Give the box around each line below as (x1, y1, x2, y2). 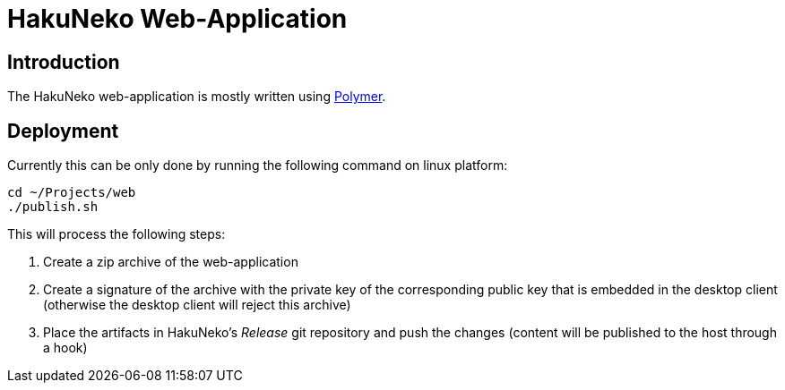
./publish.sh (7, 199, 99, 215)
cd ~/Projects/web (7, 185, 136, 200)
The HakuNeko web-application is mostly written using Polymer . (7, 89, 386, 105)
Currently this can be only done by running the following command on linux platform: (7, 157, 508, 174)
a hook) (43, 340, 88, 356)
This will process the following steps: (7, 226, 226, 242)
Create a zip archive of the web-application (43, 254, 298, 270)
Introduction (7, 50, 120, 73)
